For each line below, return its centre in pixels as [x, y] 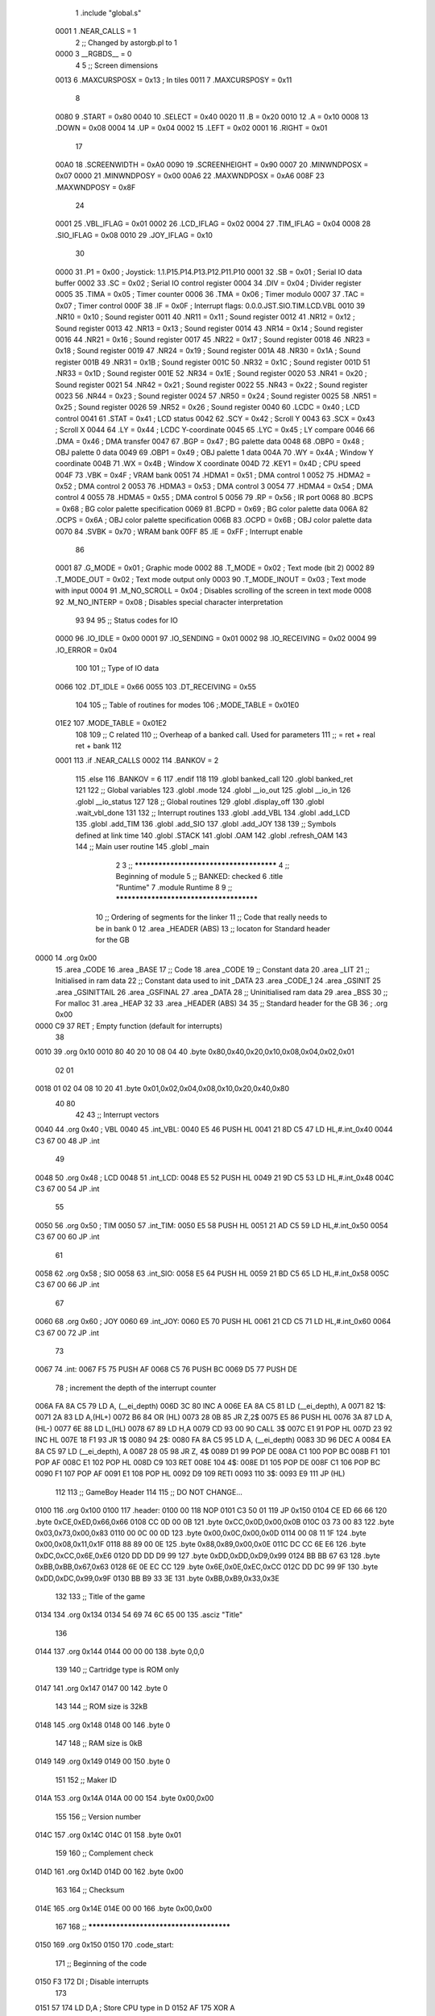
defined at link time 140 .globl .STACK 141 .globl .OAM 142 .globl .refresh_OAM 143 [211, 835]
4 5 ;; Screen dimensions [117, 65]
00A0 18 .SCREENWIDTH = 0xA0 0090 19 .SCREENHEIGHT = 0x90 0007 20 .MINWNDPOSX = [212, 165]
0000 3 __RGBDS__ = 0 [93, 54]
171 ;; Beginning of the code [101, 1963]
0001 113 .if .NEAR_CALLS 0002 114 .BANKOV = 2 [137, 760]
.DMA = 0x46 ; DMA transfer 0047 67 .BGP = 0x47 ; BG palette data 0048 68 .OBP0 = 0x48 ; [209, 441]
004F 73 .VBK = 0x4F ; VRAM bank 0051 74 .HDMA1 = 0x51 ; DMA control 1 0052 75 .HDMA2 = [213, 475]
